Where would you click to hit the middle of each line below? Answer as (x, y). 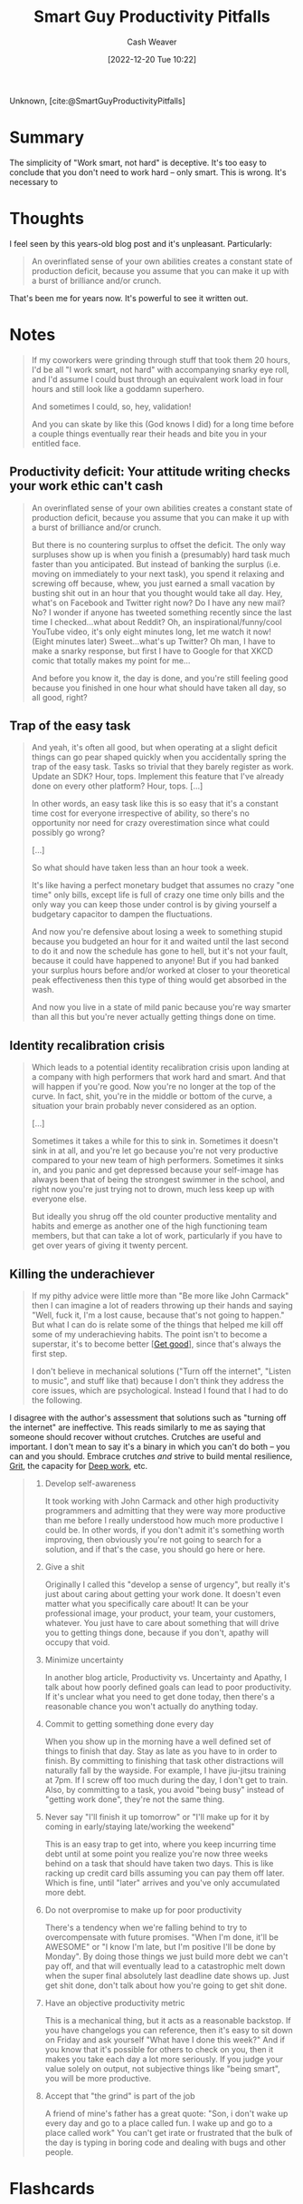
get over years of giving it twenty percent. (109, 1246)
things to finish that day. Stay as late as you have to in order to (161, 1751)
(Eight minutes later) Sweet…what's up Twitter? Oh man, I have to (153, 641)
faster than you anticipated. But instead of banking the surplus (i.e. (156, 563)
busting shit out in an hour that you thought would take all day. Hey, (157, 593)
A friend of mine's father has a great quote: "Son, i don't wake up (166, 2113)
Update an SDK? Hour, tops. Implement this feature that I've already (158, 777)
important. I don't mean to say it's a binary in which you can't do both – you (150, 1446)
